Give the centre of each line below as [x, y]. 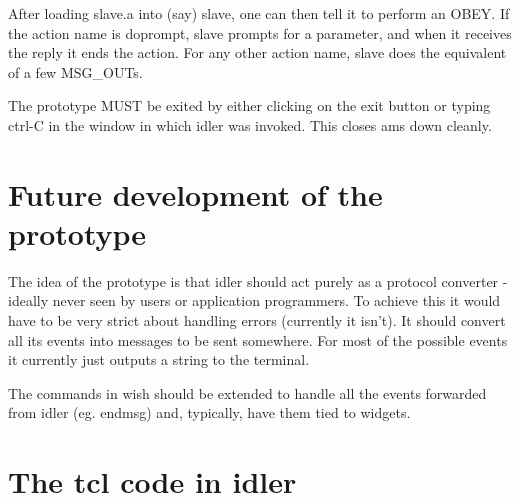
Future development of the [195, 193]
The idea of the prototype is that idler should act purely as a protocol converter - [258, 280]
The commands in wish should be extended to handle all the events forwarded [247, 392]
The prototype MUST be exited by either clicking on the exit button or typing [249, 105]
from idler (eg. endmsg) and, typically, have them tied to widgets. [209, 412]
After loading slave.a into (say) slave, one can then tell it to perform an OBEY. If [259, 13]
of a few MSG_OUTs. [75, 71]
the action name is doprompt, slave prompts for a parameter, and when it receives [260, 32]
